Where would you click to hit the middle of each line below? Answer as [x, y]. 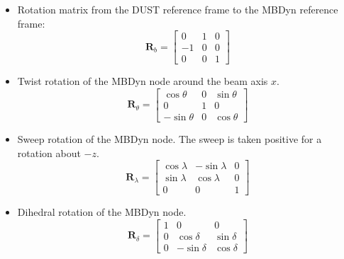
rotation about [49, 152]
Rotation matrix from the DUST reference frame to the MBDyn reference [178, 9]
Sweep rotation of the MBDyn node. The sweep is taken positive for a [170, 138]
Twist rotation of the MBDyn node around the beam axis [143, 81]
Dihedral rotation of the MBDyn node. [102, 212]
